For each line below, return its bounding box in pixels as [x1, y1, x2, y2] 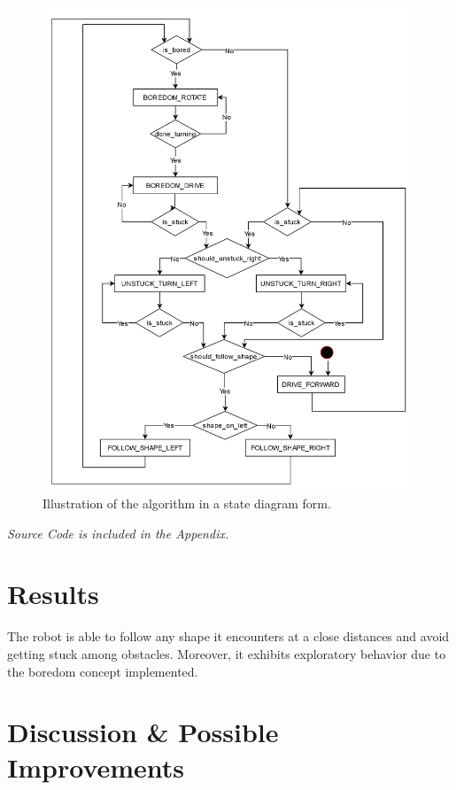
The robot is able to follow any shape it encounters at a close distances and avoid [7, 627, 450, 646]
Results [7, 576, 99, 612]
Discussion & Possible [7, 714, 279, 750]
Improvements [7, 748, 185, 785]
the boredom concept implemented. [7, 662, 198, 680]
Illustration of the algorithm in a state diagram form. [43, 494, 331, 513]
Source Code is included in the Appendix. [7, 523, 229, 542]
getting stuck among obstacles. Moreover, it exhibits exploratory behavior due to [7, 644, 446, 662]
